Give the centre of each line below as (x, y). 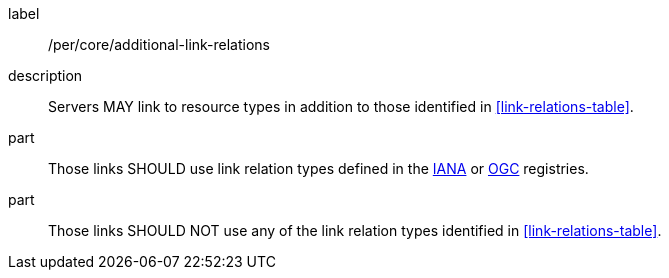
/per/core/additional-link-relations (159, 44)
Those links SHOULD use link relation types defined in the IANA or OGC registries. (318, 168)
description (45, 75)
